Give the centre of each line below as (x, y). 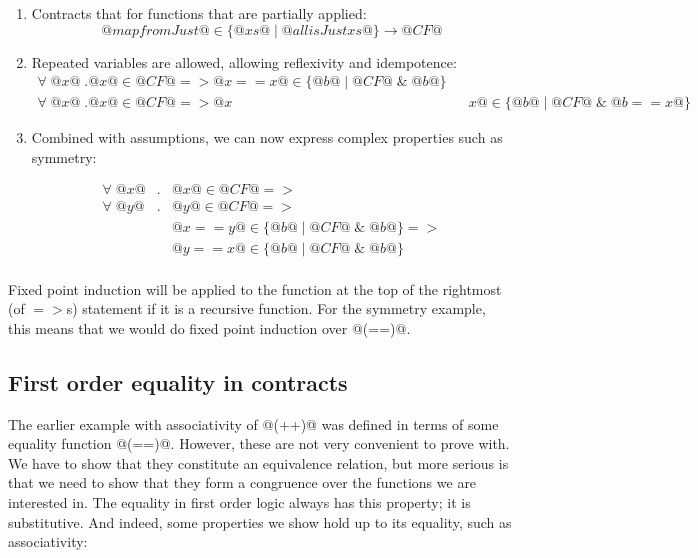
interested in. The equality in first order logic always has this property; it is (239, 501)
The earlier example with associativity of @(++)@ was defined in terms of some (253, 423)
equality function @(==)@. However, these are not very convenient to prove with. (259, 443)
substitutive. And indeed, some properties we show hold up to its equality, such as (260, 521)
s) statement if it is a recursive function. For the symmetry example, (276, 308)
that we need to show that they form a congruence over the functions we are (242, 482)
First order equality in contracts (178, 381)
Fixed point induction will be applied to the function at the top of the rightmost (255, 288)
